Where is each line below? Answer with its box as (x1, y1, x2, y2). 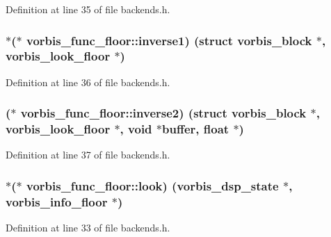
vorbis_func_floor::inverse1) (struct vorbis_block (26, 31, 312, 49)
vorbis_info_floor (6, 193, 108, 210)
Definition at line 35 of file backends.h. (6, 2, 170, 16)
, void (120, 120, 152, 138)
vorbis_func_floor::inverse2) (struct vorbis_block (20, 104, 307, 122)
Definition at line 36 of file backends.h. (6, 74, 170, 89)
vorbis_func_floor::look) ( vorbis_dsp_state (26, 177, 279, 194)
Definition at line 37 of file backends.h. (6, 147, 170, 162)
